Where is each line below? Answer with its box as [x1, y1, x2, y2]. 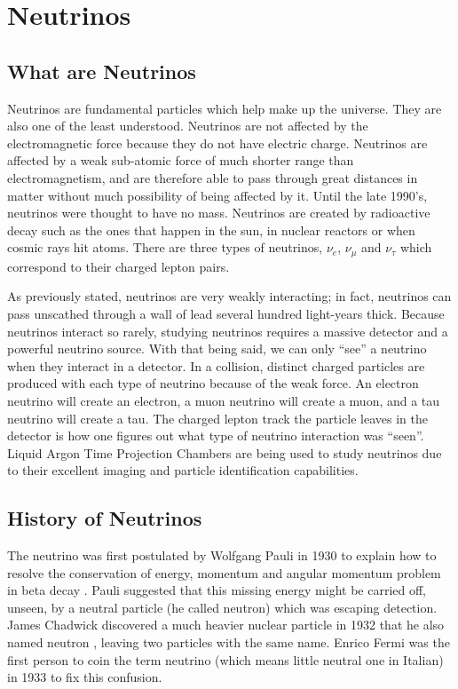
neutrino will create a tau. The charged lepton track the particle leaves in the [7, 408, 428, 427]
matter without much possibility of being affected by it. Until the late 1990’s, [7, 186, 428, 204]
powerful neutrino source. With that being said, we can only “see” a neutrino [7, 339, 427, 358]
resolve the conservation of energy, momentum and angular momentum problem [7, 563, 441, 582]
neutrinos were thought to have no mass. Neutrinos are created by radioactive [7, 203, 430, 222]
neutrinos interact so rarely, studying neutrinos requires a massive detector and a [7, 321, 448, 340]
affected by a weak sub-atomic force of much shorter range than [7, 151, 354, 170]
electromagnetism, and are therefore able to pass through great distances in [7, 168, 418, 186]
